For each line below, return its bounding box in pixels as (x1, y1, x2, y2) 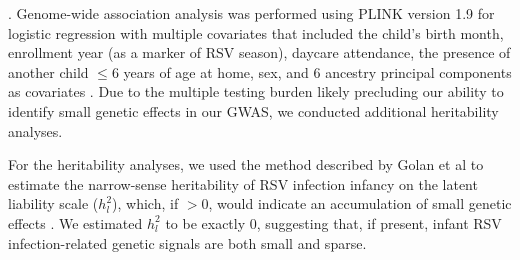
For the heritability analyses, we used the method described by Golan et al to (8, 154, 484, 175)
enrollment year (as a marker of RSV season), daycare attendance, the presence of (8, 42, 511, 63)
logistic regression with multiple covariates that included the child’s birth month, (8, 22, 504, 43)
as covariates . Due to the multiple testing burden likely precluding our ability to (8, 81, 504, 102)
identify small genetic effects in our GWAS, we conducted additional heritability (8, 100, 499, 121)
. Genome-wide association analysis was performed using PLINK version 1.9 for (8, 3, 495, 23)
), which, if (112, 193, 179, 214)
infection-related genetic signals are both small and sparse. (8, 232, 367, 253)
